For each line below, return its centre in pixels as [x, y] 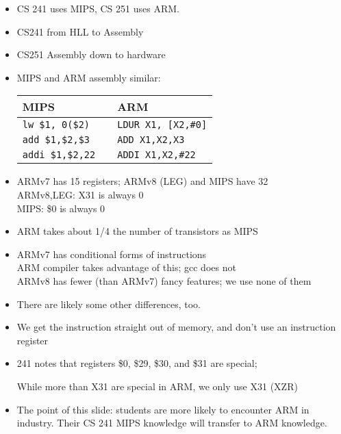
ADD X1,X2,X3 [151, 140]
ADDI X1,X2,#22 [156, 155]
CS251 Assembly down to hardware [91, 54]
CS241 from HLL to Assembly [80, 31]
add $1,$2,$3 [56, 140]
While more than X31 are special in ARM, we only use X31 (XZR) [157, 386]
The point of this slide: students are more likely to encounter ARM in [163, 409]
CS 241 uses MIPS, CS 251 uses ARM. [98, 8]
